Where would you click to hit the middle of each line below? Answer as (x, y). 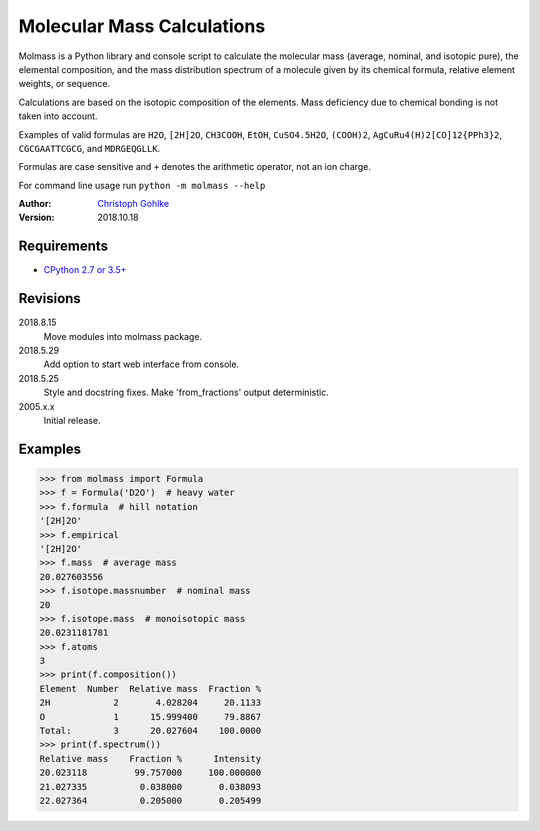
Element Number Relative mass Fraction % (150, 688)
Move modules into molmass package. (123, 336)
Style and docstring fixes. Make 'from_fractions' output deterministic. (186, 392)
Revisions (50, 298)
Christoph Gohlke (133, 204)
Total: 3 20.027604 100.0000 (150, 731)
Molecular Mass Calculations (142, 26)
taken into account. (58, 116)
